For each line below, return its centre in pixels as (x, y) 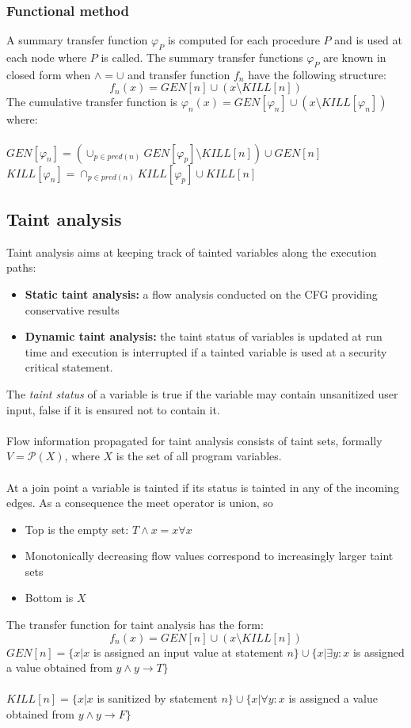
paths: (21, 267)
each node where (47, 57)
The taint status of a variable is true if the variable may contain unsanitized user (202, 393)
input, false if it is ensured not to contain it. (113, 409)
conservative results (72, 309)
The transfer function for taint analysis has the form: (135, 625)
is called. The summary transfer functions (202, 57)
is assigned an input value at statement (188, 652)
